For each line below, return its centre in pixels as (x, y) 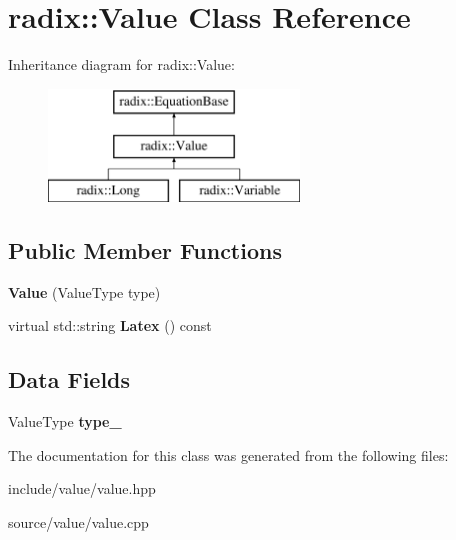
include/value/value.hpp (82, 488)
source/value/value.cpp (78, 522)
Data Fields (69, 379)
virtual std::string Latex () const (110, 325)
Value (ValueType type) (84, 291)
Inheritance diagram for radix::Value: (121, 64)
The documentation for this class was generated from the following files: (228, 454)
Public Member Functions (145, 250)
